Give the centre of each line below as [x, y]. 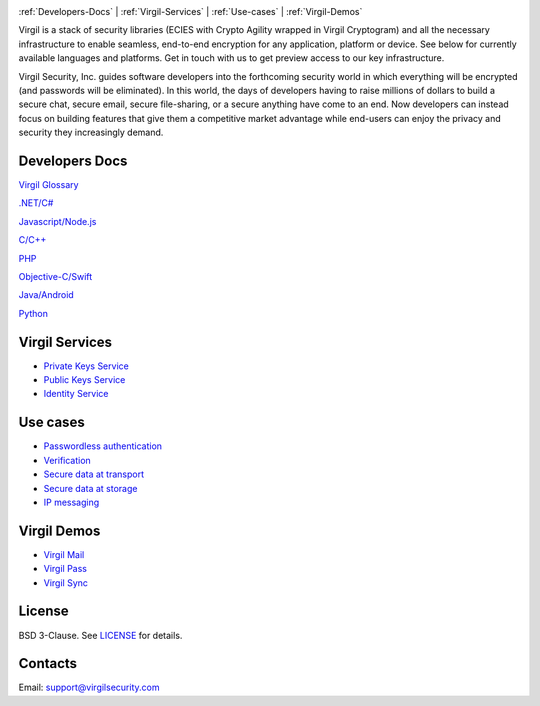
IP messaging [71, 502]
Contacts [48, 663]
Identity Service [76, 394]
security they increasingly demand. [91, 132]
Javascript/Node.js [57, 221]
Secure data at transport [94, 474]
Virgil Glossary [48, 185]
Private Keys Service [86, 366]
